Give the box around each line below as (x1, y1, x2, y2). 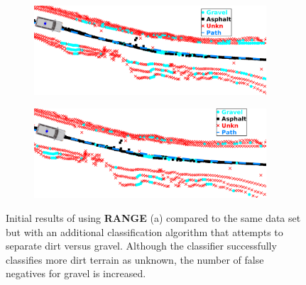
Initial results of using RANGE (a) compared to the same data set (6, 210, 301, 225)
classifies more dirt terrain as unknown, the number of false (6, 252, 264, 267)
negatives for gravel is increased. (6, 266, 146, 281)
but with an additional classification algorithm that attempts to (6, 224, 283, 239)
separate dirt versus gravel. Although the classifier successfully (6, 238, 277, 253)
